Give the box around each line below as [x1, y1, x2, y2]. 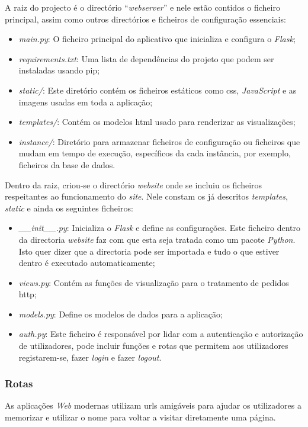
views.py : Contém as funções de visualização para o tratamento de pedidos [18, 276, 289, 288]
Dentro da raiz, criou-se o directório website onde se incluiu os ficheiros [5, 178, 262, 191]
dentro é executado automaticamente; [18, 256, 155, 269]
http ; [18, 288, 37, 300]
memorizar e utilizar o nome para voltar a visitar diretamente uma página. [5, 411, 276, 423]
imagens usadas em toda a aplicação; [18, 95, 153, 108]
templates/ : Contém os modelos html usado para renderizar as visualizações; [18, 115, 296, 128]
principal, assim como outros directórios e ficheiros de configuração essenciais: [5, 12, 286, 25]
